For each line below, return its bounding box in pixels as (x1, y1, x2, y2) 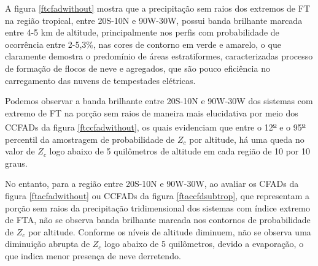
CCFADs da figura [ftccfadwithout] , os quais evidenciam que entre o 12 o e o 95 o (5, 119, 306, 133)
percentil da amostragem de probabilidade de (5, 132, 175, 145)
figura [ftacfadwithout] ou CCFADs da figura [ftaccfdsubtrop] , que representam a (5, 189, 309, 202)
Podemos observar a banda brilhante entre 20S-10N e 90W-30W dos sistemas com (5, 94, 313, 107)
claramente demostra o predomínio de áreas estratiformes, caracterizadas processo (5, 50, 313, 63)
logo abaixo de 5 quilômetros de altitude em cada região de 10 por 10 (49, 145, 311, 158)
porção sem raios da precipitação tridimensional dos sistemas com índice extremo (5, 201, 310, 214)
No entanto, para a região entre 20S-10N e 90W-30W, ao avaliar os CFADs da (5, 177, 299, 190)
